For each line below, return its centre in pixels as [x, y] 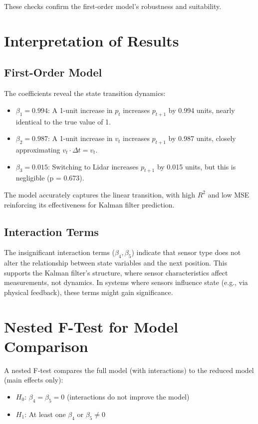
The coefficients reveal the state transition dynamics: [85, 93]
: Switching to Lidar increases [93, 166]
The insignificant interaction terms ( [59, 252]
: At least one [45, 414]
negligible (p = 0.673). [50, 178]
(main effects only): [34, 380]
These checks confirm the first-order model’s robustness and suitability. [113, 6]
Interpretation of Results [92, 40]
